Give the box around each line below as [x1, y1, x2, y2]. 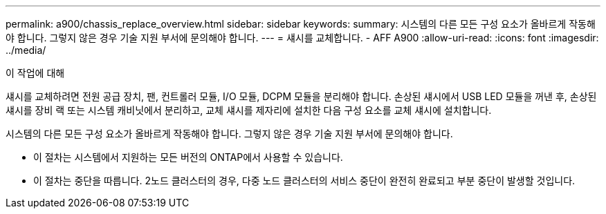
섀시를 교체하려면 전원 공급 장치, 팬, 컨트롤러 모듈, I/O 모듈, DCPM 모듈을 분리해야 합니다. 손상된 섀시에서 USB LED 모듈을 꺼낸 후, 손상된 [6, 90, 597, 102]
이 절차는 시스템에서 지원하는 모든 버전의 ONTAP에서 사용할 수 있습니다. [33, 151, 343, 163]
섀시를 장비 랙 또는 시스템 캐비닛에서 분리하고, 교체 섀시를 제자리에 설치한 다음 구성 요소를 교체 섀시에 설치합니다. [6, 104, 492, 116]
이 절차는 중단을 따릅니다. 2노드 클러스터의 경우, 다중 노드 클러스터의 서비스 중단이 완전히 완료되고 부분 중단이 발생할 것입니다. [33, 175, 576, 186]
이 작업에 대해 [6, 67, 65, 79]
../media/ [6, 44, 46, 56]
